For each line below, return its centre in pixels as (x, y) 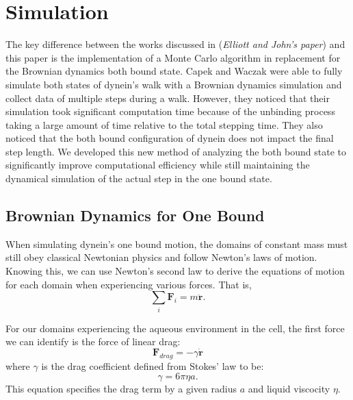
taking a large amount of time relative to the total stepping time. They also (164, 124)
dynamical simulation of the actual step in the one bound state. (139, 178)
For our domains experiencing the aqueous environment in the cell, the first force (175, 328)
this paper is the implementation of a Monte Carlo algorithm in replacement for (173, 57)
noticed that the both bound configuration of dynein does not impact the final (170, 138)
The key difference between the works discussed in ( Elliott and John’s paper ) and (175, 44)
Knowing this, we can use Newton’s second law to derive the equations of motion (175, 271)
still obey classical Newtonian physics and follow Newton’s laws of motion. (161, 257)
